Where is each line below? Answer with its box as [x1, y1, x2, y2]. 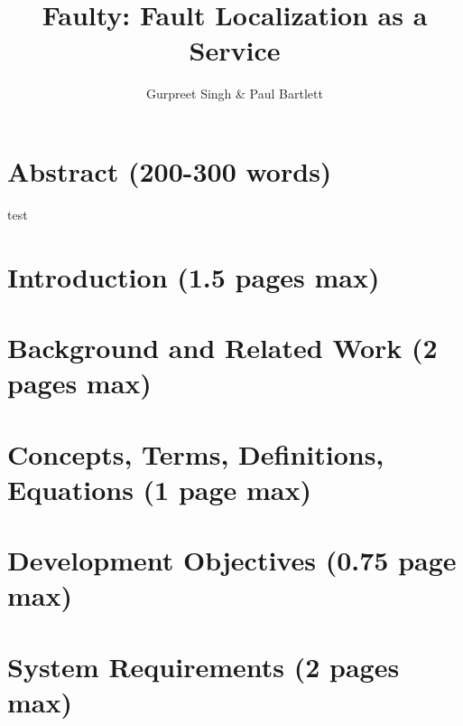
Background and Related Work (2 [7, 329, 438, 365]
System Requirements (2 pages [7, 647, 400, 684]
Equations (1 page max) [7, 470, 312, 507]
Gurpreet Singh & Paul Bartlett [146, 84, 323, 103]
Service [189, 32, 281, 69]
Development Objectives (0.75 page [7, 542, 457, 579]
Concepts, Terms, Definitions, [7, 435, 384, 472]
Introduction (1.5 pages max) [7, 258, 380, 295]
